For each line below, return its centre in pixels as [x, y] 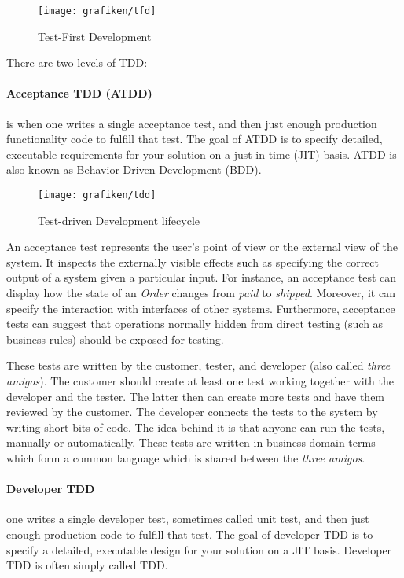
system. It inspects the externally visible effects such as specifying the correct [193, 261]
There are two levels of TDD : [77, 63]
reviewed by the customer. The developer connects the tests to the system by [192, 412]
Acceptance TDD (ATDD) [79, 93]
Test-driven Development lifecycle [119, 220]
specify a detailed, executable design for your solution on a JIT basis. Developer [199, 549]
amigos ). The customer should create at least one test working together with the [200, 381]
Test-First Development [95, 36]
